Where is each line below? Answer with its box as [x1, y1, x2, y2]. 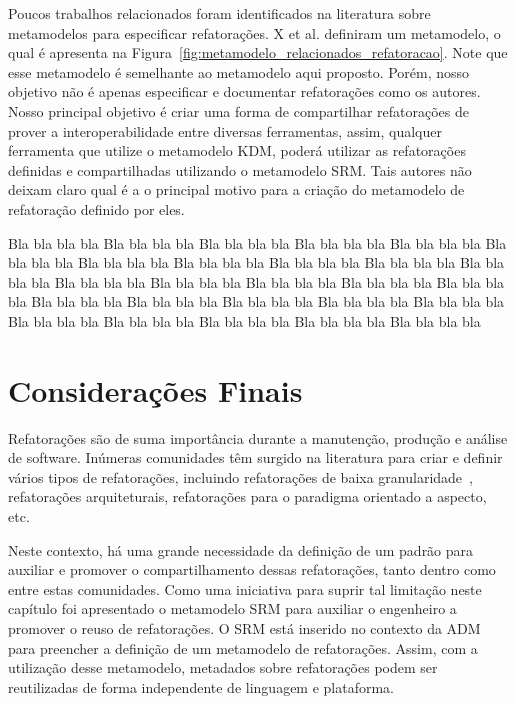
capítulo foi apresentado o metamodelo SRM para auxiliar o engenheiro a [8, 598, 457, 619]
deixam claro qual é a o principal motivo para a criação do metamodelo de [8, 179, 465, 200]
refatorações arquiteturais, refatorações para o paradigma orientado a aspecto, [8, 486, 487, 507]
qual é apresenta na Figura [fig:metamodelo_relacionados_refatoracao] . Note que [8, 42, 508, 63]
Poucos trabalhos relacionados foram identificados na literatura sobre [8, 3, 431, 23]
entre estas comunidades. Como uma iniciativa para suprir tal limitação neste [8, 578, 482, 599]
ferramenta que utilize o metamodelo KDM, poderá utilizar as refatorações [8, 140, 466, 161]
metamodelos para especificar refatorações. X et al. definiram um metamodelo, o [8, 22, 501, 43]
